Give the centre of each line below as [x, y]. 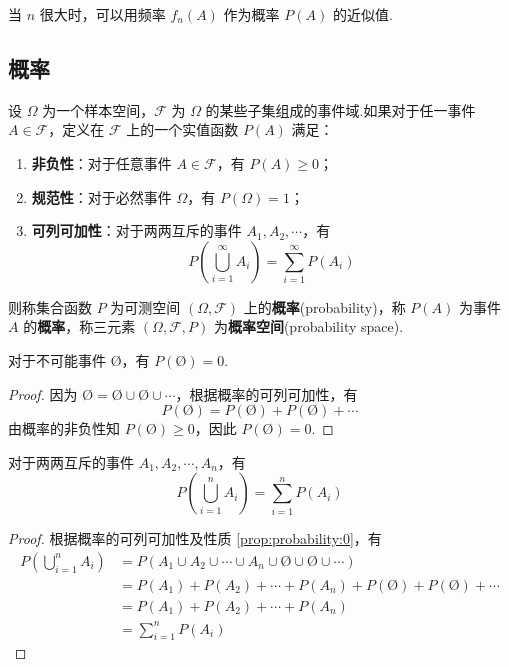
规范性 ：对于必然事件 [101, 196]
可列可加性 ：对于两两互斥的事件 [136, 230]
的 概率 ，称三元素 [79, 326]
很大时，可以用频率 [102, 14]
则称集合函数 [50, 306]
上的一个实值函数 [182, 129]
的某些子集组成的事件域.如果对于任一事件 [340, 109]
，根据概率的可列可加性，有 [266, 393]
